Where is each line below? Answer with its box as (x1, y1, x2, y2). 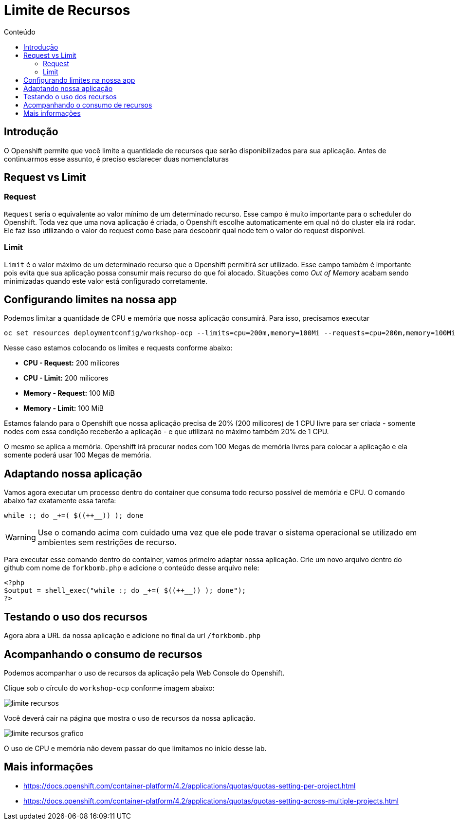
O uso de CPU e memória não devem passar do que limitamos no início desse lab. (4, 744, 267, 752)
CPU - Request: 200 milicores (23, 359, 120, 367)
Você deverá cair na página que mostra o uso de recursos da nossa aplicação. (4, 714, 256, 722)
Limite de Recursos (4, 2, 130, 18)
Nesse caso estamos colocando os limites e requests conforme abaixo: (4, 344, 233, 352)
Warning (5, 532, 36, 543)
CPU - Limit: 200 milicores (23, 374, 109, 383)
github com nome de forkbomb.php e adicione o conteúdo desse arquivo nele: (4, 564, 259, 572)
